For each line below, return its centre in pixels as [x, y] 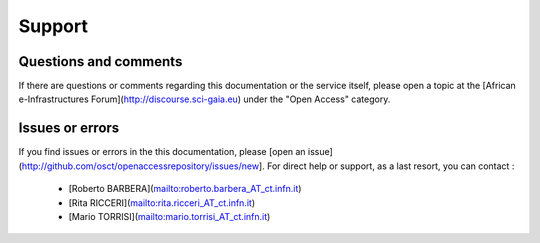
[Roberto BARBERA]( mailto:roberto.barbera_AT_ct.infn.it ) [185, 189]
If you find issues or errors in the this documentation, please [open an [162, 152]
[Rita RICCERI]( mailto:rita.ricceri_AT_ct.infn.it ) [161, 202]
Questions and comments [100, 61]
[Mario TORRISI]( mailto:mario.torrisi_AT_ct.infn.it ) [169, 216]
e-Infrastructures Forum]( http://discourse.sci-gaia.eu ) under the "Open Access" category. [204, 99]
